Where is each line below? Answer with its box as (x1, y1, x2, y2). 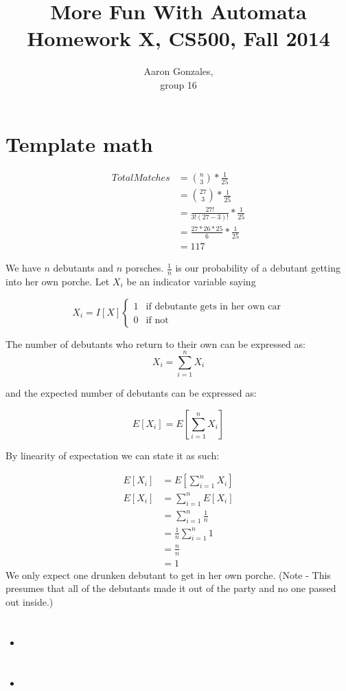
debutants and (53, 261, 114, 275)
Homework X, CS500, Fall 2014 (27, 24, 330, 52)
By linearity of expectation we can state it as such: (5, 448, 220, 462)
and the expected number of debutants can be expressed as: (5, 386, 257, 400)
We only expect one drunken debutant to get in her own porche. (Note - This (5, 567, 331, 582)
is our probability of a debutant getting (175, 261, 341, 275)
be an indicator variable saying (126, 274, 256, 288)
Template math (5, 129, 153, 157)
